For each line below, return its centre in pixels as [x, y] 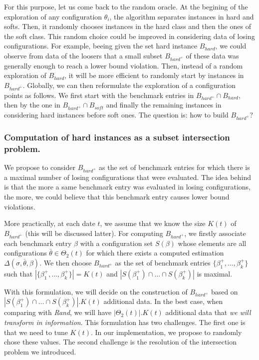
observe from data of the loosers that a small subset [83, 55]
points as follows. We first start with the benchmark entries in [99, 95]
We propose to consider [40, 167]
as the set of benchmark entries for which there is [174, 167]
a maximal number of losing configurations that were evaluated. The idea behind [128, 177]
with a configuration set [117, 243]
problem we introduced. [40, 351]
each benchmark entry [38, 243]
